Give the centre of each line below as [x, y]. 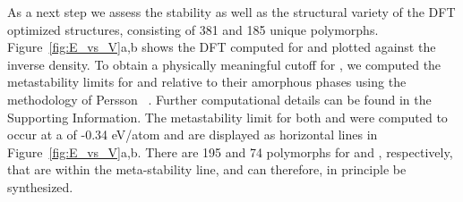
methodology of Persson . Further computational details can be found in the [219, 99]
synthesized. [40, 186]
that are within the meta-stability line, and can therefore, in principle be [207, 169]
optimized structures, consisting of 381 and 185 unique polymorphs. [193, 29]
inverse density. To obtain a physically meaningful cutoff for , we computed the [224, 64]
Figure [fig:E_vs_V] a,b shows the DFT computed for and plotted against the [222, 47]
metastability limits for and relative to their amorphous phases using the [207, 82]
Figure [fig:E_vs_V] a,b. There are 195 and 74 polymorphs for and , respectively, [230, 151]
